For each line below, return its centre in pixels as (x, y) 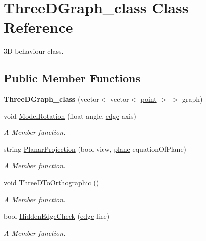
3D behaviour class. (34, 51)
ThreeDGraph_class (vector (51, 99)
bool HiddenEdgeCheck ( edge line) (57, 216)
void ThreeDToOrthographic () (51, 182)
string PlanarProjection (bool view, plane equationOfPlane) (95, 149)
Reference (39, 27)
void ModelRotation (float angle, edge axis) (70, 115)
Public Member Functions (72, 78)
